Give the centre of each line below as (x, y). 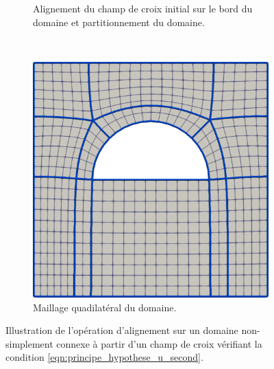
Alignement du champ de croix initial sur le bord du (143, 8)
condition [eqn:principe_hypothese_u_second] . (104, 357)
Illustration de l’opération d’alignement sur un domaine (122, 330)
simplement (29, 343)
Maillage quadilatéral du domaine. (105, 307)
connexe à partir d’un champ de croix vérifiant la (159, 343)
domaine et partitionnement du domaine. (119, 22)
